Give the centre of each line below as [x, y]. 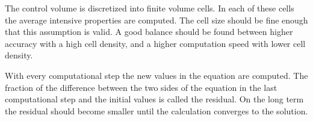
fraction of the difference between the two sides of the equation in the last [141, 87]
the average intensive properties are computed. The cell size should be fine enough [156, 20]
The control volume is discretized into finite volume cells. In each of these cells [150, 8]
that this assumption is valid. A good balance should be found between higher [149, 32]
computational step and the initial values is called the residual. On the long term [154, 99]
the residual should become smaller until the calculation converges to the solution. [156, 110]
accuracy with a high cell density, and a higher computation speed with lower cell [155, 43]
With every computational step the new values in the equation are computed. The [156, 75]
